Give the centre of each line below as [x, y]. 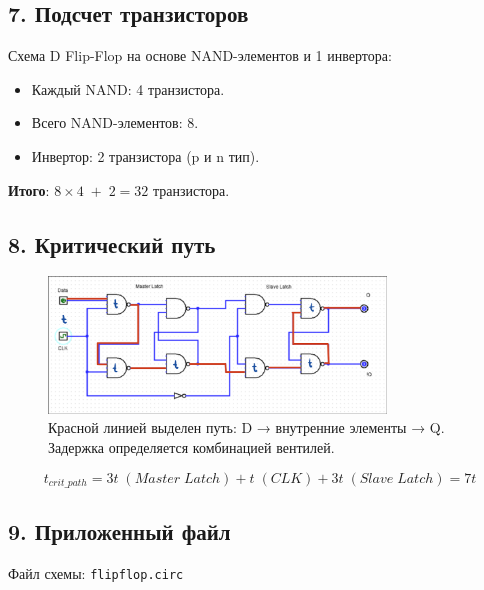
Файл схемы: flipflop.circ [96, 573]
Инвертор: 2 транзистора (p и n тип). [145, 155]
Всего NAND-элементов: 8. [115, 122]
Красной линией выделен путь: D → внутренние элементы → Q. [246, 427]
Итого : [29, 189]
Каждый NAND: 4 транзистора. [128, 88]
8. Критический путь [112, 243]
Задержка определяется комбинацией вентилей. [191, 447]
